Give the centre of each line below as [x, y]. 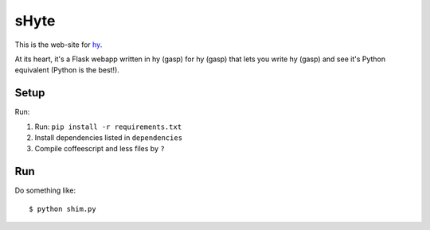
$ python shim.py [63, 209]
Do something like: [45, 190]
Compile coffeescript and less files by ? [100, 149]
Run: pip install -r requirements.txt [108, 127]
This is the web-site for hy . [59, 45]
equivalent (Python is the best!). [67, 70]
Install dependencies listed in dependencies [109, 138]
